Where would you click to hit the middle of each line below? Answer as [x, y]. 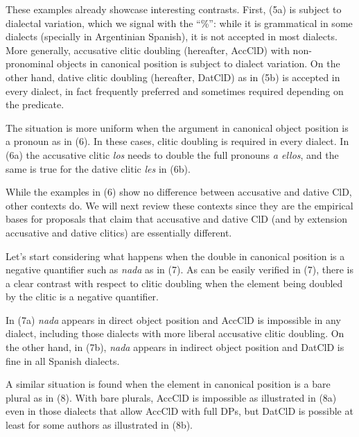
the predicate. [35, 104]
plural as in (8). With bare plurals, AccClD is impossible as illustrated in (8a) [171, 397]
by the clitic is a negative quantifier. [82, 297]
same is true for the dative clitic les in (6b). [98, 168]
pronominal [30, 63]
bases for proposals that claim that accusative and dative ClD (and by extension [177, 219]
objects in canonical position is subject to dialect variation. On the [198, 63]
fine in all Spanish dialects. [63, 360]
